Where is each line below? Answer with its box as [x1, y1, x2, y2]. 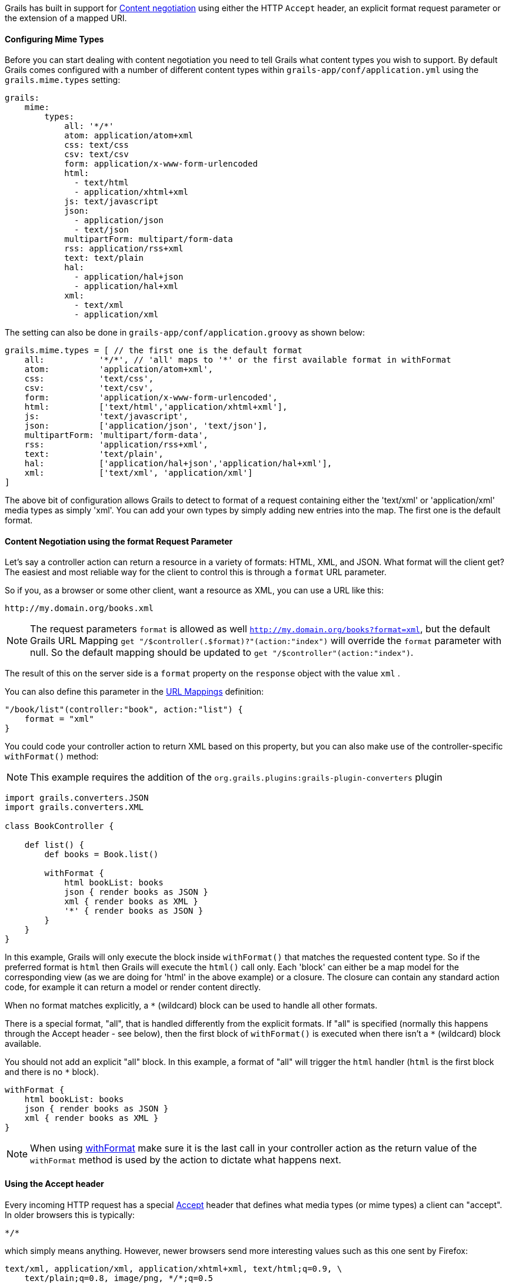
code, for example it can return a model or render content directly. [5, 982, 261, 993]
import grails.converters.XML [5, 802, 144, 812]
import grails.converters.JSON [5, 793, 149, 803]
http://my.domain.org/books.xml [5, 603, 154, 613]
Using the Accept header [5, 1179, 104, 1189]
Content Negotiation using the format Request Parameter [5, 536, 233, 546]
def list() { [24, 840, 84, 850]
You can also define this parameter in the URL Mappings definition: [5, 686, 264, 697]
